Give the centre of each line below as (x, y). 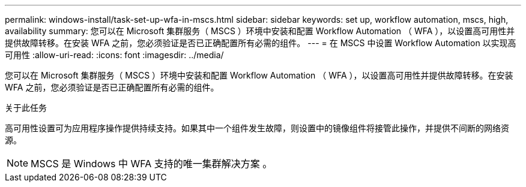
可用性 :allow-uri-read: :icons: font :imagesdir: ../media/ (114, 55)
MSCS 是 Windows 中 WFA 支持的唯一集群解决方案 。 (152, 164)
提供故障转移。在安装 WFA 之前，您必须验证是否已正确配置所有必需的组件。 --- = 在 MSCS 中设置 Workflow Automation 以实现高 (261, 43)
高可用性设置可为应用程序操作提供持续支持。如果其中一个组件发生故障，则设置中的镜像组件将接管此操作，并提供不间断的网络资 (257, 128)
